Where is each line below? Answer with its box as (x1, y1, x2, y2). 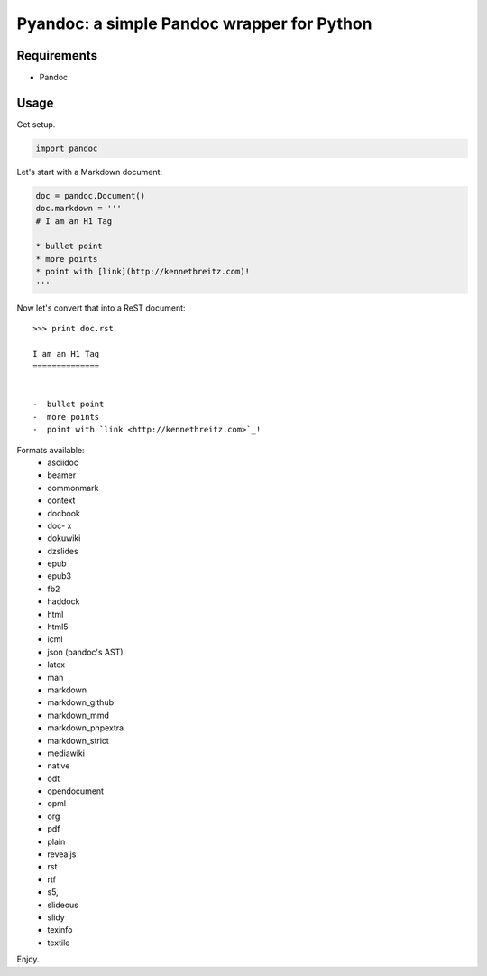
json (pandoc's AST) (47, 646, 124, 657)
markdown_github (47, 697, 115, 708)
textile (47, 937, 70, 948)
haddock (47, 596, 80, 607)
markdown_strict (47, 735, 110, 746)
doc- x (47, 520, 72, 531)
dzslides (47, 545, 78, 556)
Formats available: (16, 444, 85, 455)
